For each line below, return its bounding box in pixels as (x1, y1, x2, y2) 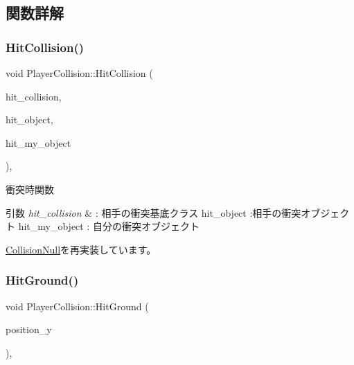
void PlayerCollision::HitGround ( (6, 299, 149, 313)
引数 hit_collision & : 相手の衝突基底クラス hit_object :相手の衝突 (6, 205, 301, 220)
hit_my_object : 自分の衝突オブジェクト (18, 219, 200, 233)
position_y (6, 322, 52, 337)
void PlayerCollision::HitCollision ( (6, 66, 153, 80)
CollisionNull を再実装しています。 (6, 242, 157, 256)
